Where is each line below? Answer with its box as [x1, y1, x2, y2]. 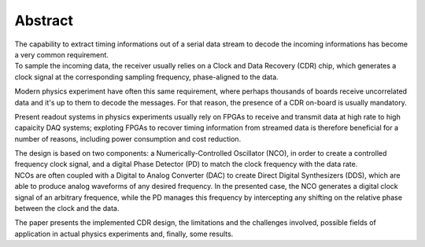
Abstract [14, 12, 74, 29]
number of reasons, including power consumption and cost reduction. [14, 134, 242, 143]
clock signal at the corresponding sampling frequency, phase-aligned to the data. [14, 72, 279, 82]
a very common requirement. [14, 50, 109, 59]
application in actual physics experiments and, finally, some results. [14, 229, 234, 238]
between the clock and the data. [14, 204, 120, 213]
